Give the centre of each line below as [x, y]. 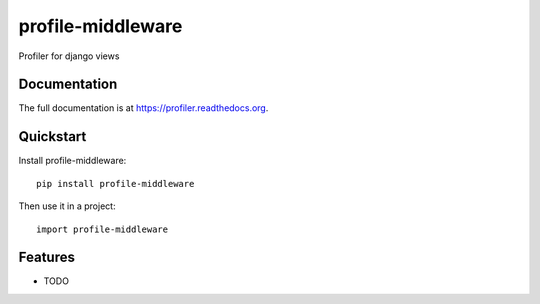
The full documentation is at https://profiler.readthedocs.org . [143, 108]
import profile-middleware [102, 229]
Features [46, 257]
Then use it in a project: [67, 206]
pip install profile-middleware [115, 183]
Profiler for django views [69, 56]
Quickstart [52, 136]
